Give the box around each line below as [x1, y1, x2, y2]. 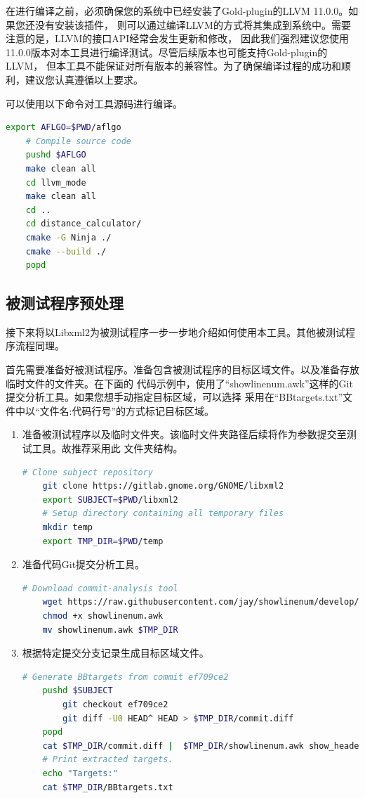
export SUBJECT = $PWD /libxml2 [42, 494, 178, 505]
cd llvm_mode [25, 177, 86, 188]
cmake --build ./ [25, 246, 107, 257]
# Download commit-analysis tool [22, 583, 178, 593]
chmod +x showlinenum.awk [42, 610, 164, 621]
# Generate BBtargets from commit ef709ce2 [22, 671, 229, 682]
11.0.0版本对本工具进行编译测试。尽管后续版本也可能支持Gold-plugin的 [6, 44, 328, 59]
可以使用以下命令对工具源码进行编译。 [6, 96, 182, 110]
